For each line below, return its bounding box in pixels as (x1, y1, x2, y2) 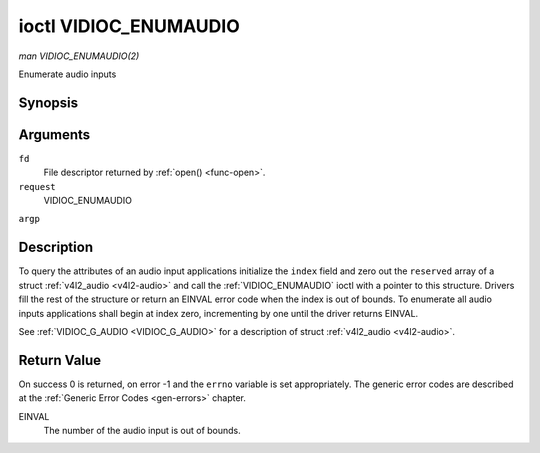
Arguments (18, 126, 91, 143)
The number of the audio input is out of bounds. (43, 424, 242, 436)
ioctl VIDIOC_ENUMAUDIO (18, 15, 240, 37)
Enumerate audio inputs (18, 68, 117, 80)
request (18, 181, 57, 192)
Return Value (18, 351, 102, 369)
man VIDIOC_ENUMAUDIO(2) (18, 50, 140, 62)
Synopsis (18, 94, 79, 111)
